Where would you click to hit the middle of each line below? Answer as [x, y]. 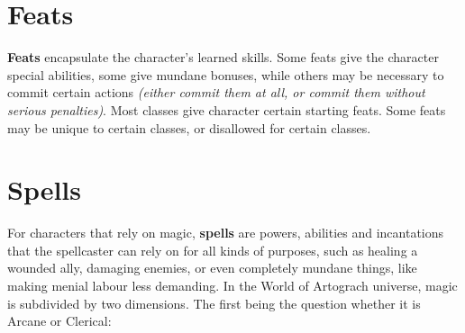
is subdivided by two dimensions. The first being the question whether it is [214, 303]
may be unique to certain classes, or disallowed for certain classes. [189, 127]
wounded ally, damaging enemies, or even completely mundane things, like [212, 268]
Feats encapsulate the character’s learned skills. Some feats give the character [223, 57]
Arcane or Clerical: [59, 321]
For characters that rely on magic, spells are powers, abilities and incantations [226, 233]
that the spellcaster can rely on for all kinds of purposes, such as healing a [213, 250]
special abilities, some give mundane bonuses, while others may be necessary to [226, 74]
